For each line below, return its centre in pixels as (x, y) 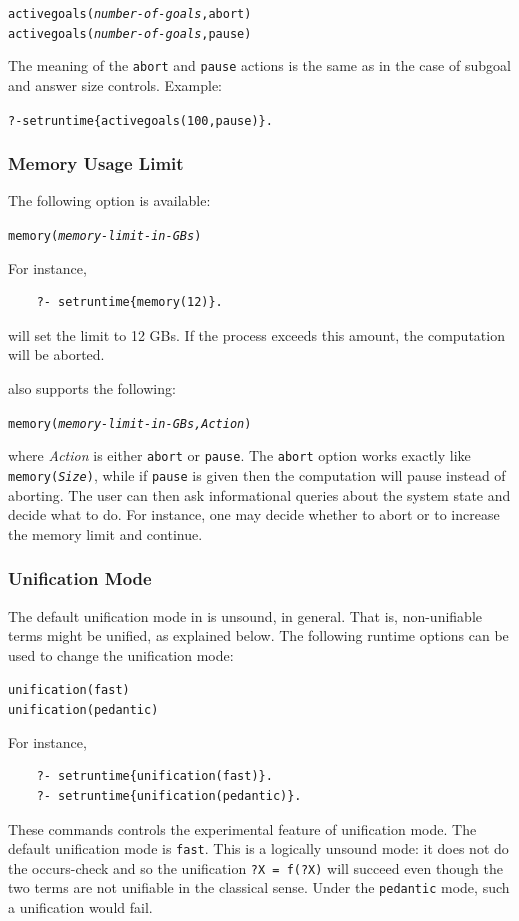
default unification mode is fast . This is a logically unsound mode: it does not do (258, 848)
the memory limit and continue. (105, 533)
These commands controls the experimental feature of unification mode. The (242, 828)
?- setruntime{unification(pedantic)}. (169, 795)
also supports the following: (92, 388)
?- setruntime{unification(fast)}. (154, 776)
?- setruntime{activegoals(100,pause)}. (140, 120)
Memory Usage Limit (96, 163)
